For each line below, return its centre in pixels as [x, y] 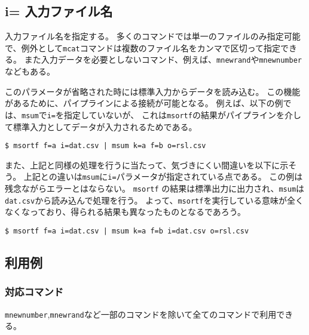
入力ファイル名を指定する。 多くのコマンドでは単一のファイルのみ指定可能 [153, 36]
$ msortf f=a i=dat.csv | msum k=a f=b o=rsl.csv [105, 146]
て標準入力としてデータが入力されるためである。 [101, 126]
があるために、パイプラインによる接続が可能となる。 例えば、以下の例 [144, 103]
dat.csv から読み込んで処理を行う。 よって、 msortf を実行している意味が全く [154, 200]
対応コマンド [34, 292]
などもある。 [30, 71]
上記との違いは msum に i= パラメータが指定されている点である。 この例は [163, 176]
